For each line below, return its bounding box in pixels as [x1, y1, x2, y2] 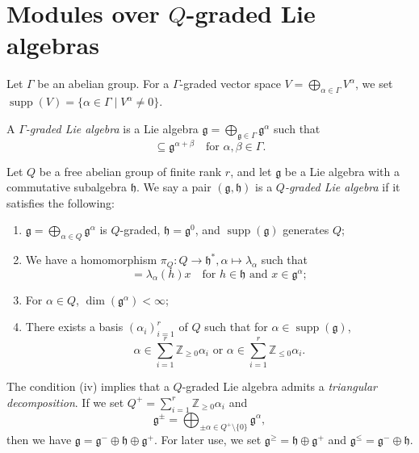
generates [283, 221, 329, 238]
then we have [6, 431, 72, 448]
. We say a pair [136, 178, 212, 195]
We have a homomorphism [25, 251, 157, 268]
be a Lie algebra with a [284, 162, 400, 179]
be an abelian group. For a [37, 75, 170, 92]
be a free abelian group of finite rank [39, 162, 222, 179]
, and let [230, 162, 272, 179]
